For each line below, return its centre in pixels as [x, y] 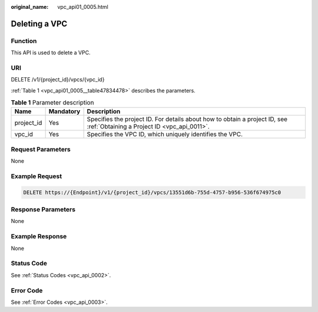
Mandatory [64, 111]
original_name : [30, 7]
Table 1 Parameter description [52, 103]
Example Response [39, 237]
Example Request [36, 176]
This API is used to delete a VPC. [51, 52]
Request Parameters [41, 149]
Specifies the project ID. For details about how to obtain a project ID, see [187, 119]
